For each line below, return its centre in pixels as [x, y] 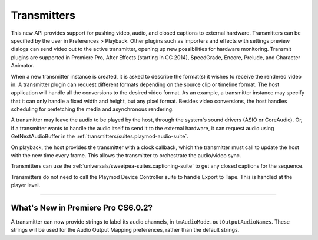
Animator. [23, 66]
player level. [26, 185]
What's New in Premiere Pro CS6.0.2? [82, 208]
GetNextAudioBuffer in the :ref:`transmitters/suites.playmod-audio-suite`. [100, 136]
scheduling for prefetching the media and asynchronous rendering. [92, 109]
